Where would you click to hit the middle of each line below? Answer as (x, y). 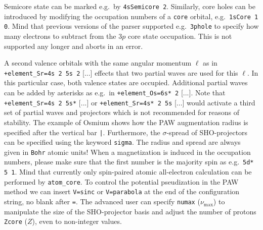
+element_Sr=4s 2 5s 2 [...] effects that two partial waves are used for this (121, 72)
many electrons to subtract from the (60, 36)
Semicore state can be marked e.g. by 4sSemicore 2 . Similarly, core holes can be (130, 6)
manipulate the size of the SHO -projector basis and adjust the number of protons (130, 211)
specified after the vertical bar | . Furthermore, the (82, 132)
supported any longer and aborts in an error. (74, 46)
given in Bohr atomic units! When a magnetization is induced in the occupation (127, 152)
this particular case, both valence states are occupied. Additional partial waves (126, 82)
